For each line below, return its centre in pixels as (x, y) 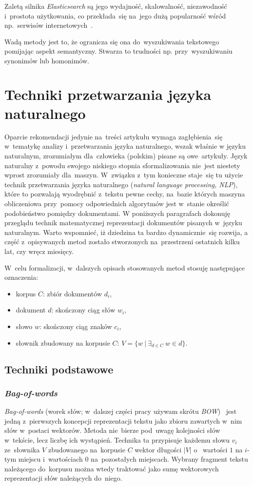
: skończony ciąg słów (83, 310)
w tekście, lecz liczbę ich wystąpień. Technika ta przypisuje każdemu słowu (117, 439)
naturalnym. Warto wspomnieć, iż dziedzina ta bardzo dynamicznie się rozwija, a (126, 232)
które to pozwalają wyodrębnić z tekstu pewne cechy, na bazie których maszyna (125, 194)
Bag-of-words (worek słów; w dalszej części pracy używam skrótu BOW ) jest (121, 411)
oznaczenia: (21, 277)
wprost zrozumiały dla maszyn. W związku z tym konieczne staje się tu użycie (124, 175)
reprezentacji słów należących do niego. (63, 478)
